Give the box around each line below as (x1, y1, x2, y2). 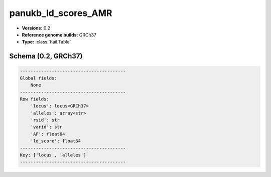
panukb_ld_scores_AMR (9, 7, 112, 18)
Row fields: (20, 96, 50, 102)
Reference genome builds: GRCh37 (22, 31, 97, 37)
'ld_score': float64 (30, 138, 81, 144)
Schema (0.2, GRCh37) (9, 52, 83, 60)
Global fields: (20, 75, 57, 81)
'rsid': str (30, 117, 60, 123)
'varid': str (30, 124, 63, 130)
